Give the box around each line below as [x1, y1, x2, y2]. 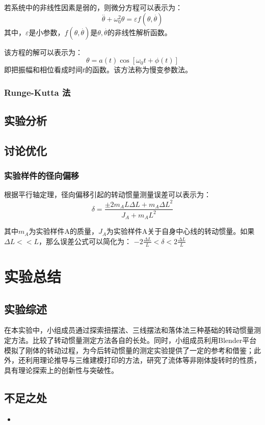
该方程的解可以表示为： [4, 46, 83, 57]
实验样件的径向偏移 [4, 169, 79, 182]
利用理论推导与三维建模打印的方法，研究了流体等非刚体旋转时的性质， [25, 355, 261, 365]
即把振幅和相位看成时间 [4, 64, 83, 75]
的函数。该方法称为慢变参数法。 [85, 64, 193, 75]
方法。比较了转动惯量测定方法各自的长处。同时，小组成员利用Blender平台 [11, 334, 257, 345]
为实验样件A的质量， [29, 226, 98, 236]
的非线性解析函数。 [107, 26, 172, 37]
